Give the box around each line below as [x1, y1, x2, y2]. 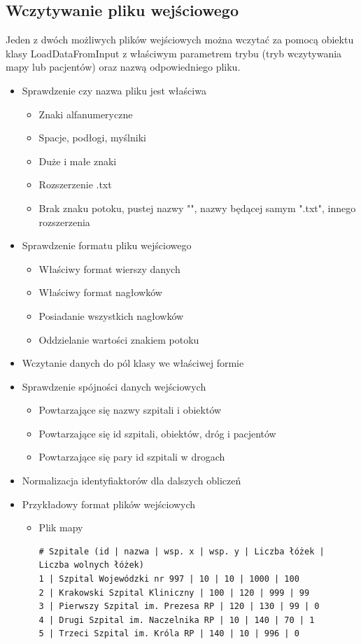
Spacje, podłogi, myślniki [38, 130, 146, 145]
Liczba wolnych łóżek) [38, 560, 144, 570]
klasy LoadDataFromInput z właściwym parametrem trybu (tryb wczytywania [6, 45, 342, 60]
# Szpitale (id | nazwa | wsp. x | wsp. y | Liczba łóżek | [38, 546, 325, 556]
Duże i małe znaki [38, 153, 117, 168]
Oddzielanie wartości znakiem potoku [38, 332, 199, 346]
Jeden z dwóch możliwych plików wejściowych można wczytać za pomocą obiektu [6, 32, 354, 47]
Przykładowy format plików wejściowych [22, 496, 196, 511]
